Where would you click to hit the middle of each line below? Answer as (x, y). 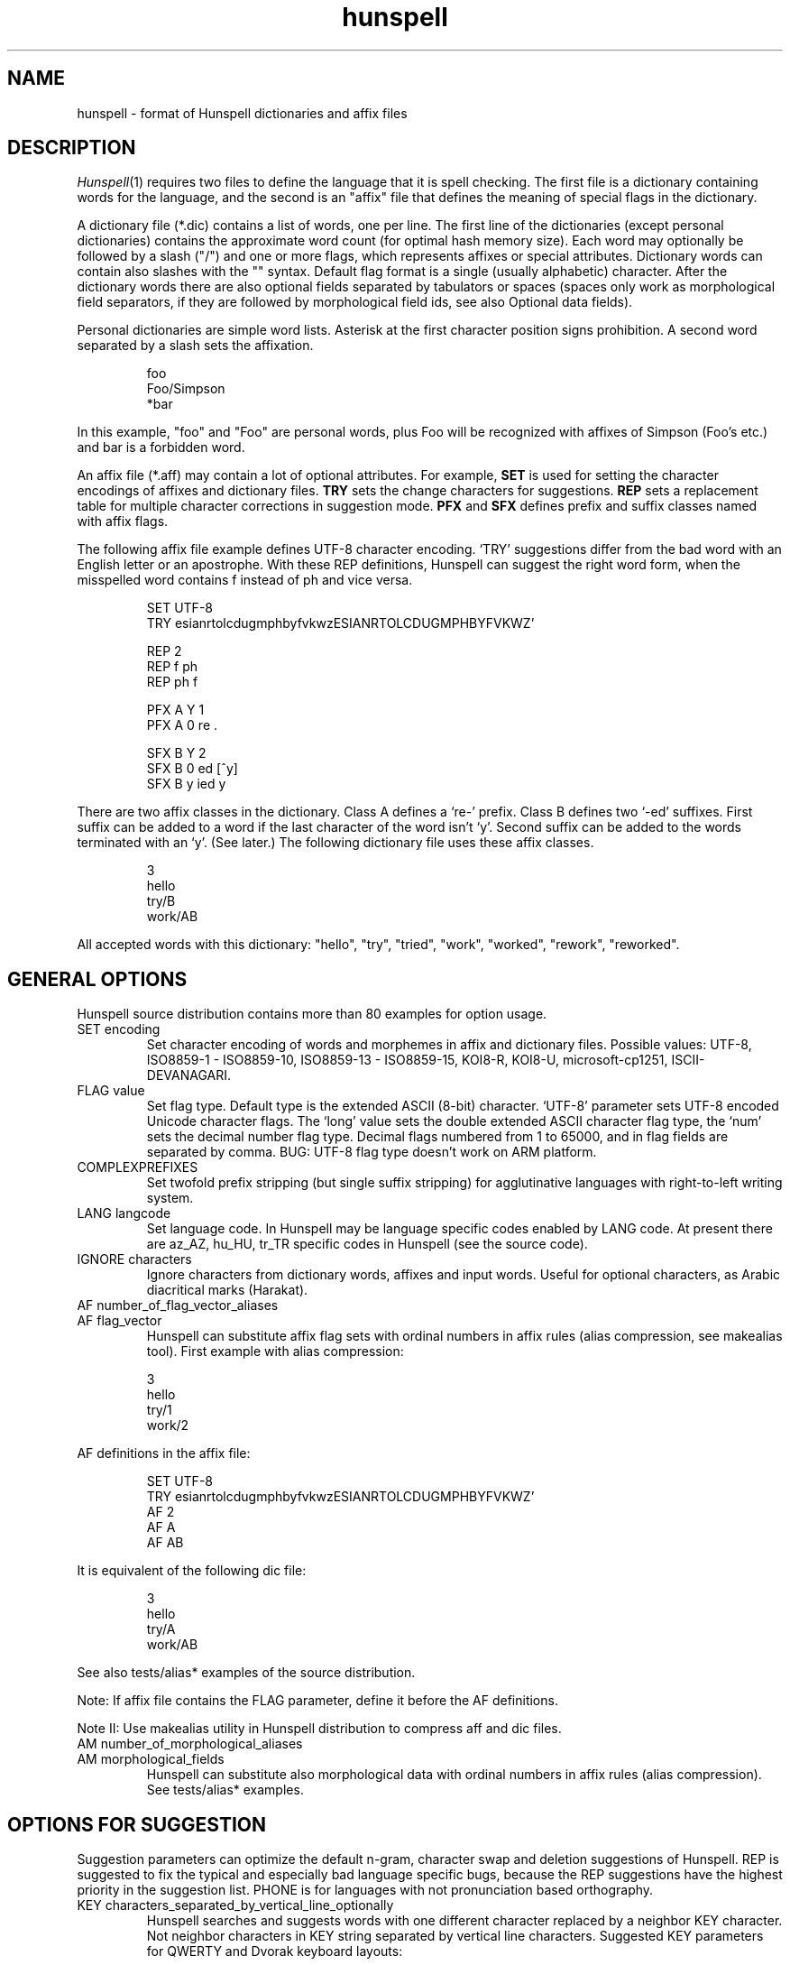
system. (170, 1198)
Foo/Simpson (186, 389)
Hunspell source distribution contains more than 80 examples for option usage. (312, 1014)
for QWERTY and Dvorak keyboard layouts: (275, 1951)
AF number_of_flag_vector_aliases (178, 1305)
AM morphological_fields (151, 1759)
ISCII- (688, 1060)
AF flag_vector (119, 1321)
